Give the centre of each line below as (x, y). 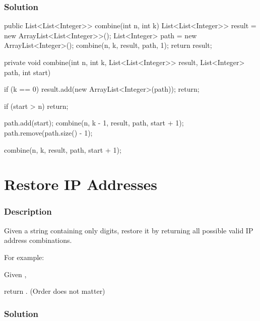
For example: (24, 257)
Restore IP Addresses (81, 184)
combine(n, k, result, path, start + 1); (63, 149)
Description (28, 211)
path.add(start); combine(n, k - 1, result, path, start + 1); (94, 123)
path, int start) (27, 72)
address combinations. (38, 240)
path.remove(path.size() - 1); (48, 132)
